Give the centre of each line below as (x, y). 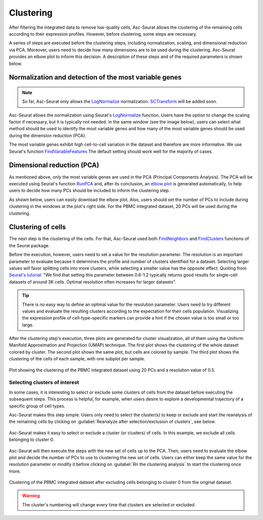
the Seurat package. (29, 245)
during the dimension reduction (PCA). (47, 135)
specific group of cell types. (37, 406)
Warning (31, 496)
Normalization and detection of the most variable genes (95, 77)
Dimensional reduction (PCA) (54, 165)
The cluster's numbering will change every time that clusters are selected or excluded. (109, 504)
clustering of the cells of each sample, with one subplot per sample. (77, 359)
